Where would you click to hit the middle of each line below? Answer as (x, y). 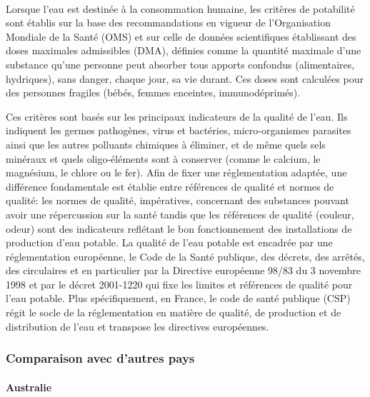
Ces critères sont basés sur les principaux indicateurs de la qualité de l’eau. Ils (177, 116)
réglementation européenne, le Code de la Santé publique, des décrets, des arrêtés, (185, 256)
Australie (29, 387)
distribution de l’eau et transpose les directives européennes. (137, 326)
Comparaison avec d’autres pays (100, 358)
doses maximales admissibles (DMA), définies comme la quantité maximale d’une (184, 50)
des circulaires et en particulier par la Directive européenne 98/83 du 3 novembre (183, 270)
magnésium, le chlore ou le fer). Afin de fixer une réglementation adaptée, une (176, 172)
